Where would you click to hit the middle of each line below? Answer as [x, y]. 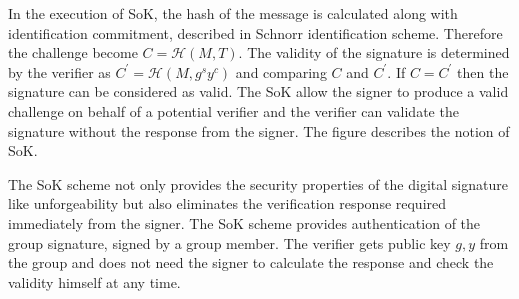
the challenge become [73, 52]
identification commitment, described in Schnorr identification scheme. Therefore [255, 32]
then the [483, 71]
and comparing [281, 71]
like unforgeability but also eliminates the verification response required [227, 203]
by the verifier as [59, 71]
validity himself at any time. [94, 281]
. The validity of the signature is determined [374, 52]
